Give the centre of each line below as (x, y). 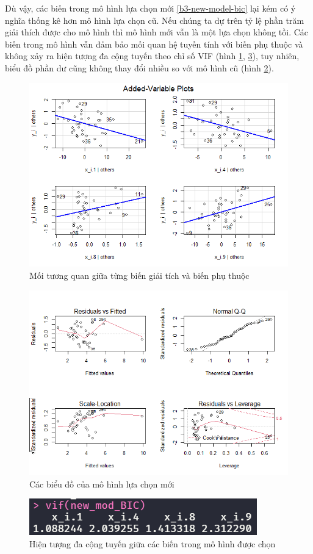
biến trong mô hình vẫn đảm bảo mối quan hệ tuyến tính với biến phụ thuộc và (154, 44)
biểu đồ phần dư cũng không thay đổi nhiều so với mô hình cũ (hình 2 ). (139, 67)
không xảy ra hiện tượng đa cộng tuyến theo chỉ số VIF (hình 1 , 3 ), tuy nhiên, (152, 56)
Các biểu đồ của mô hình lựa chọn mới (102, 484)
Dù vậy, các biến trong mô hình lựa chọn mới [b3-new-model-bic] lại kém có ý (150, 8)
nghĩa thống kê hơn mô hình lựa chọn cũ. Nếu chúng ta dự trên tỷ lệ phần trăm (155, 20)
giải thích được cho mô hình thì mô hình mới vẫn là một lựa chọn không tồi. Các (157, 32)
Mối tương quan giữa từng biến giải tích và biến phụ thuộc (139, 275)
